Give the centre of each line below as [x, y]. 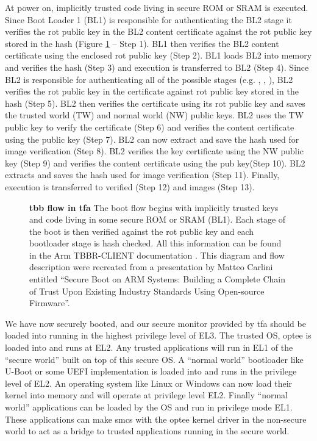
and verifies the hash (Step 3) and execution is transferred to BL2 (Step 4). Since [157, 67]
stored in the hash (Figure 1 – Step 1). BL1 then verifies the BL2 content [142, 43]
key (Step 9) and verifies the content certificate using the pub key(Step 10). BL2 [155, 163]
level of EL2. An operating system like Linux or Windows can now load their [149, 383]
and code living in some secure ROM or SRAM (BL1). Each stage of [158, 219]
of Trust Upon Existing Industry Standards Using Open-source [147, 291]
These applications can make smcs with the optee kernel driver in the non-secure [156, 419]
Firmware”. [50, 303]
